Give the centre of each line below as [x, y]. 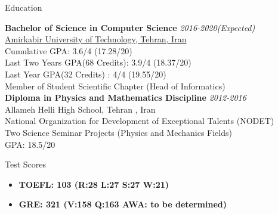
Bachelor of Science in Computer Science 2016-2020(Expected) [130, 27]
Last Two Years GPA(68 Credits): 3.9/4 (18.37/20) [98, 62]
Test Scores [26, 164]
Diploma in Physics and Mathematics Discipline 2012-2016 [126, 97]
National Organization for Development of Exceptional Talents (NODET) [140, 121]
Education [24, 7]
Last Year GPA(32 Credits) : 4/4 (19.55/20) [86, 74]
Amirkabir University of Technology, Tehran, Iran [96, 39]
